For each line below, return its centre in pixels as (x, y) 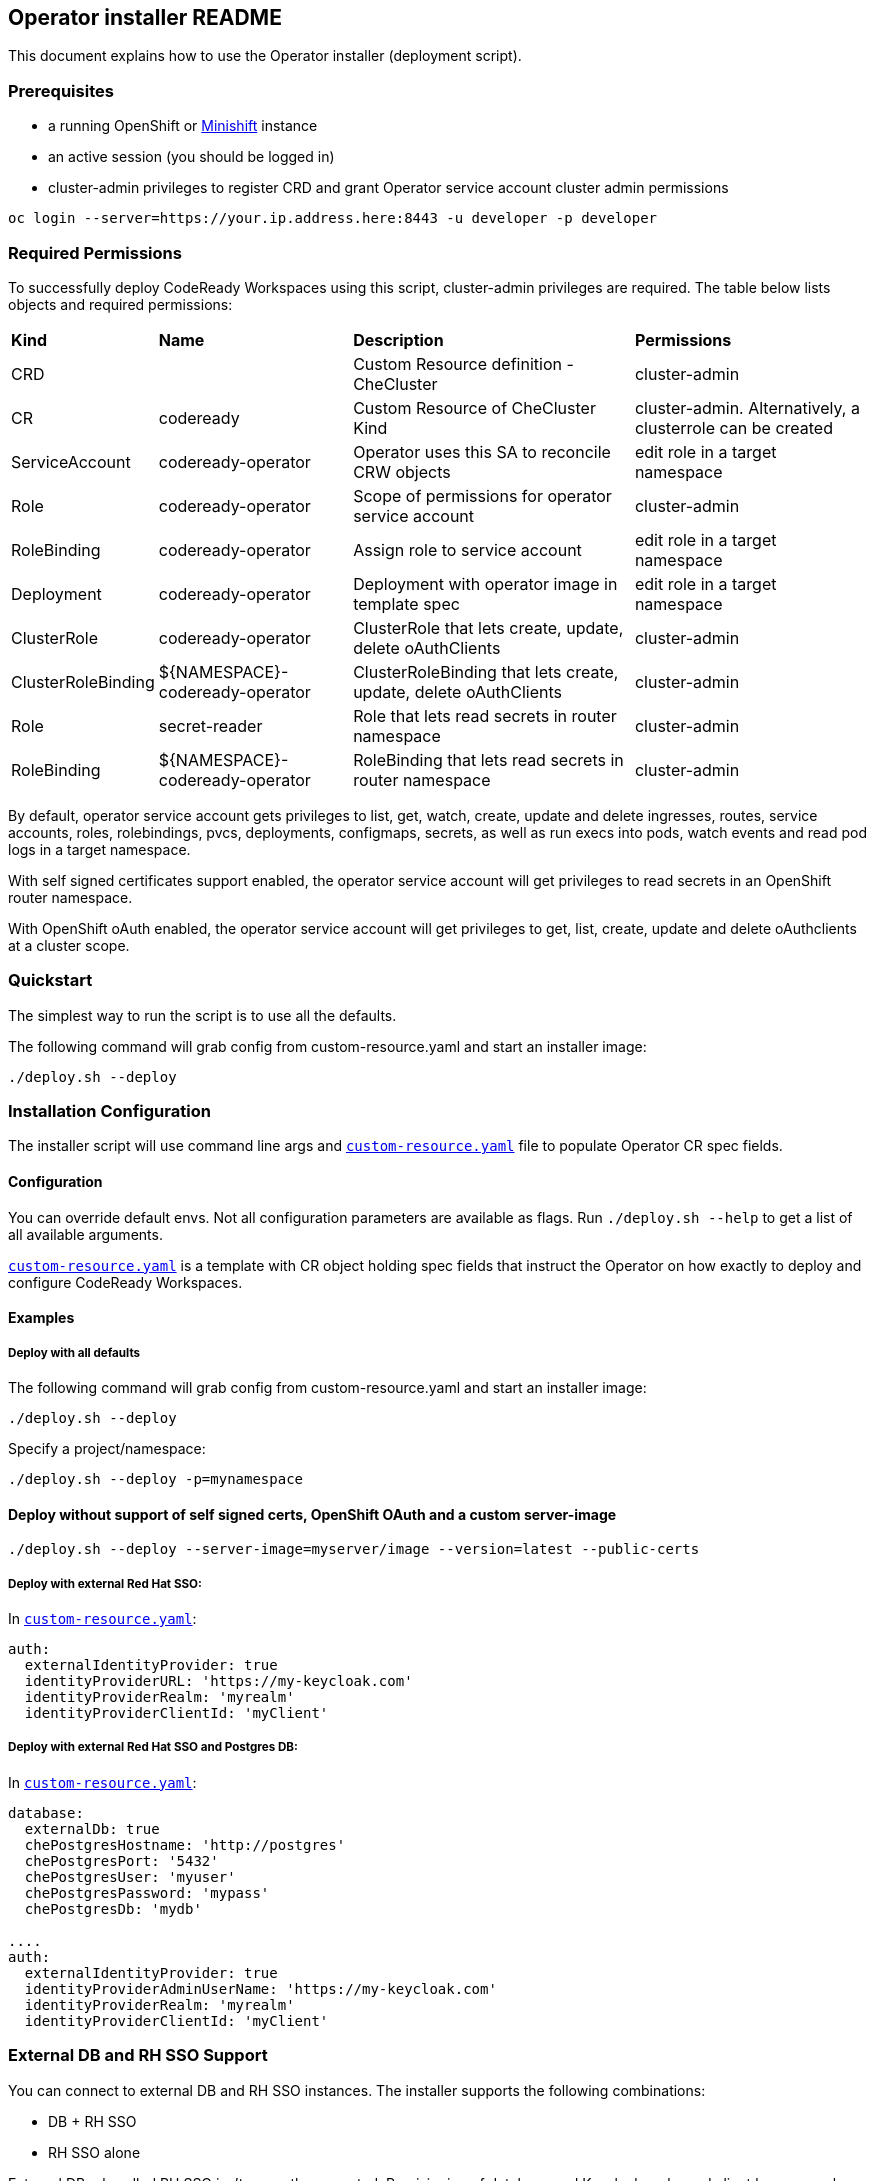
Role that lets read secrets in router (485, 715)
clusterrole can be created (733, 427)
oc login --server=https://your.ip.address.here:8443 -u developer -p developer (333, 218)
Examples (41, 1318)
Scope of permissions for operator (482, 495)
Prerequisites (61, 90)
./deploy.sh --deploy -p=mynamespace (156, 1479)
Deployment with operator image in (485, 583)
